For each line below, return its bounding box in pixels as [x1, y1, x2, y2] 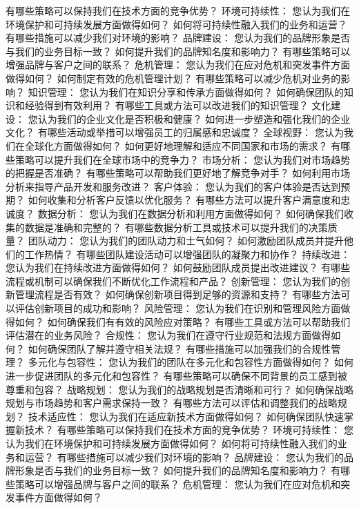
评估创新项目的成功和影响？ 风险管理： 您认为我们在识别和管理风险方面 [14, 301, 341, 315]
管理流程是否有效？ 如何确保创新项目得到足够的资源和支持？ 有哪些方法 [14, 287, 341, 302]
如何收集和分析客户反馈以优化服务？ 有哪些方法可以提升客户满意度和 [28, 193, 341, 207]
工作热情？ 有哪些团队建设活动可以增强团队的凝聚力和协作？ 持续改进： [24, 246, 351, 261]
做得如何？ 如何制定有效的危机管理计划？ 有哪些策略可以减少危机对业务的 [6, 70, 341, 85]
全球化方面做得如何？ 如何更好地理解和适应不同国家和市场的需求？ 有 [24, 138, 341, 153]
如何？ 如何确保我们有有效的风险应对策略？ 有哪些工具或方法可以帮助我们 [14, 314, 351, 329]
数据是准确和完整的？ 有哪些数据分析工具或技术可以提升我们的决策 [24, 219, 328, 234]
